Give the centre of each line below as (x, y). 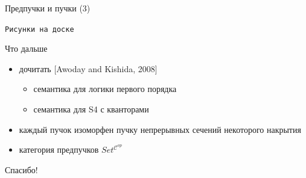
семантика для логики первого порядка (105, 89)
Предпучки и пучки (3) (48, 8)
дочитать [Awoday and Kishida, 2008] (88, 68)
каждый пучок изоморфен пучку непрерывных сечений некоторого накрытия (160, 129)
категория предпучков (59, 149)
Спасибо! (21, 169)
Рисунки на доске (40, 29)
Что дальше (26, 48)
